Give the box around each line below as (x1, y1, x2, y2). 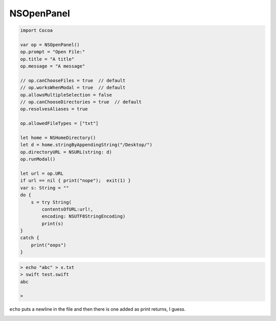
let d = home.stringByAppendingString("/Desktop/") (20, 142, 153, 148)
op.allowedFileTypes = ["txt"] (20, 121, 99, 126)
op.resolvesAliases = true (20, 106, 88, 112)
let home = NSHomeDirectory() (20, 135, 96, 141)
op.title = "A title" (20, 56, 75, 62)
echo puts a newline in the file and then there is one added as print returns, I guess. (9, 306, 186, 312)
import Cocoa (20, 28, 53, 33)
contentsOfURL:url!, (41, 206, 94, 212)
